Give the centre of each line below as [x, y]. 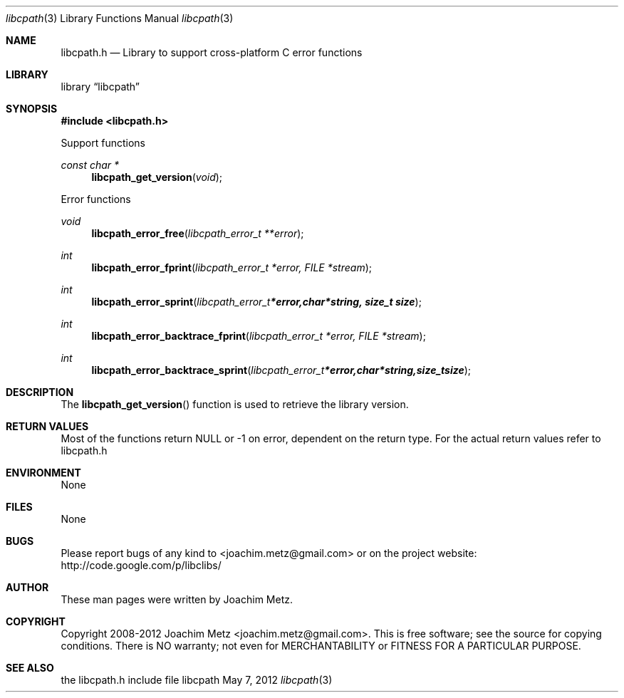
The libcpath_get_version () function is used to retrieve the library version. [235, 404]
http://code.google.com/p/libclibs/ [141, 565]
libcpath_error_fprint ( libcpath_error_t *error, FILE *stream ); [232, 267]
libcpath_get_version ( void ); [157, 177]
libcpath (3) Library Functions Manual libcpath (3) [120, 18]
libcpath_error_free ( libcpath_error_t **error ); [198, 233]
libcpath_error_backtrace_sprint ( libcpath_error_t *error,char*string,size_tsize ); [281, 370]
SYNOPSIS [32, 109]
